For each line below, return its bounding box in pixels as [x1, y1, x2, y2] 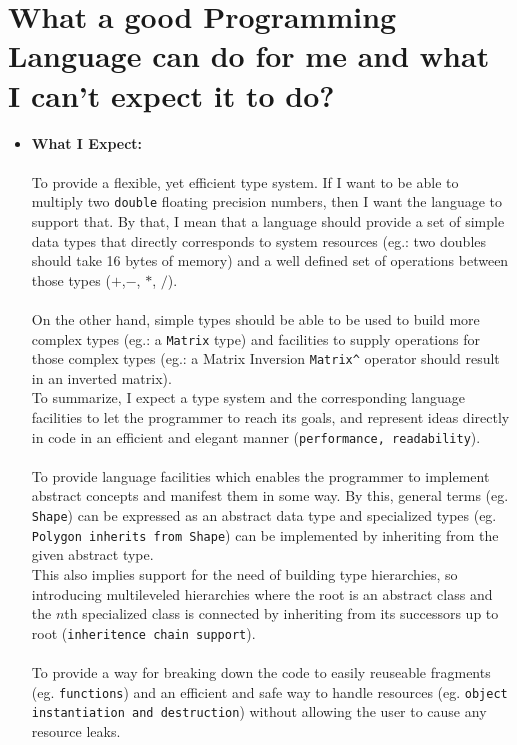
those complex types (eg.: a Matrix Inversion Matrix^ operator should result [31, 348, 500, 369]
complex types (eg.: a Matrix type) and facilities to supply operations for [31, 328, 480, 349]
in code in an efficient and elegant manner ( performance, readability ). [31, 426, 481, 447]
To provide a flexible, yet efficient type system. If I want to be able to [31, 171, 459, 192]
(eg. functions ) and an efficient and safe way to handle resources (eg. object [31, 681, 508, 702]
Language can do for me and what [8, 35, 490, 76]
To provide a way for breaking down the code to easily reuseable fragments [31, 661, 491, 682]
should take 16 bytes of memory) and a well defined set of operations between [31, 250, 509, 271]
